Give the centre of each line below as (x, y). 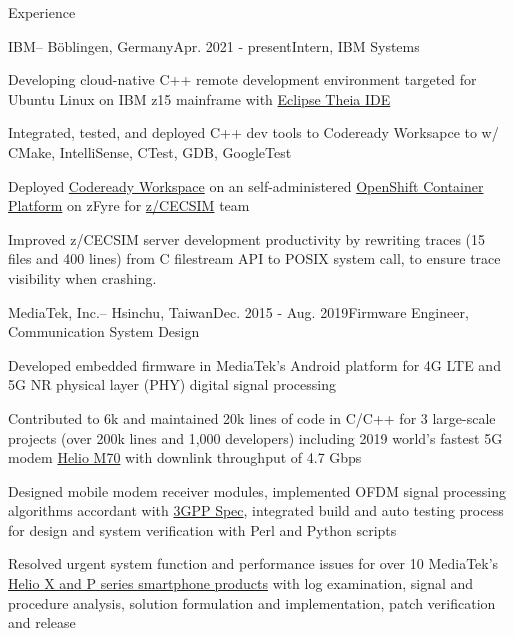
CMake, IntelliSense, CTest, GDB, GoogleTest (150, 151)
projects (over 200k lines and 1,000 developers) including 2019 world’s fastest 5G (255, 437)
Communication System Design (104, 331)
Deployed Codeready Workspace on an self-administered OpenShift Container (246, 185)
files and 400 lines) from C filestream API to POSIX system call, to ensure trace (254, 258)
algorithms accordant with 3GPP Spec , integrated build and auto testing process (256, 510)
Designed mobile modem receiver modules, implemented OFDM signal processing (257, 490)
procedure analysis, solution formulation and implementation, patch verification (252, 602)
